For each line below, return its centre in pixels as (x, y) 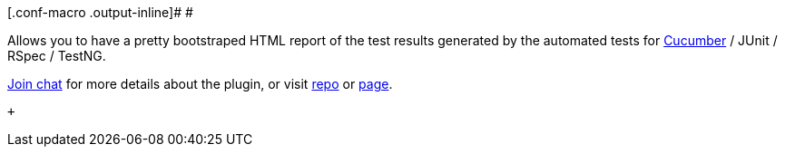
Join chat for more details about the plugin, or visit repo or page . (200, 84)
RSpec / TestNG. (57, 56)
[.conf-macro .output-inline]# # (100, 12)
